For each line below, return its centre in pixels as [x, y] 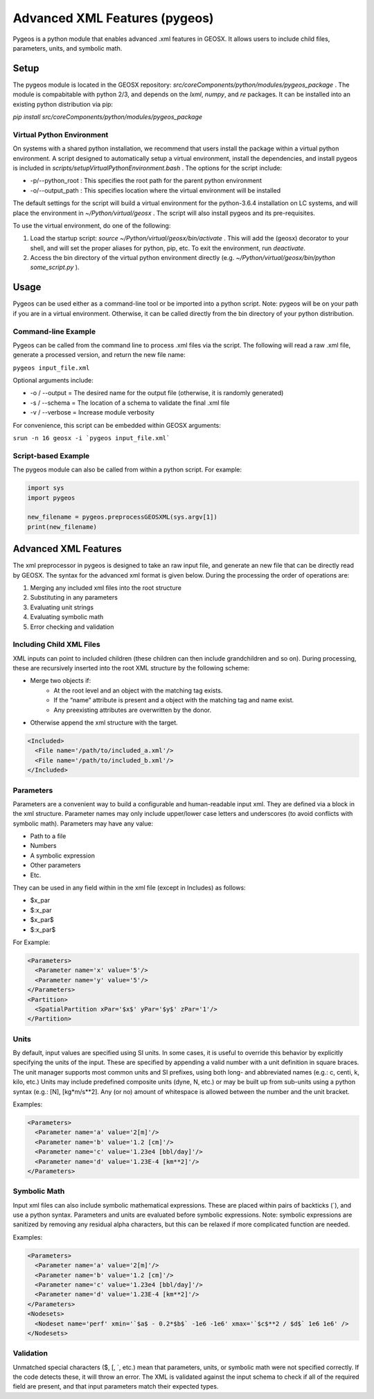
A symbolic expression [62, 855]
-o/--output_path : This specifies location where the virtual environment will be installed [155, 190]
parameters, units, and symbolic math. [68, 48]
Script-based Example [51, 455]
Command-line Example [54, 331]
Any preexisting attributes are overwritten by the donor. [132, 710]
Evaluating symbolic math [67, 617]
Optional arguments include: [53, 381]
